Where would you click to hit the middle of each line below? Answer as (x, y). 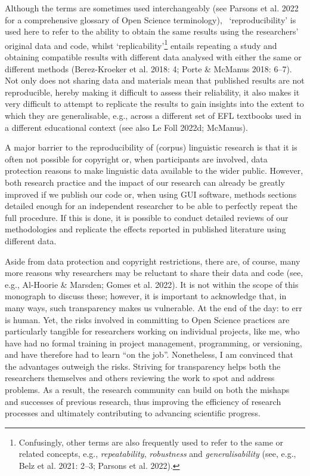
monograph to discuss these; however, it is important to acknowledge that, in (146, 296)
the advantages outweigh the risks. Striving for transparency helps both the (143, 366)
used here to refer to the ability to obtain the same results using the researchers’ (152, 31)
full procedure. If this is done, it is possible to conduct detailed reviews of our (147, 217)
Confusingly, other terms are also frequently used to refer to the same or (151, 442)
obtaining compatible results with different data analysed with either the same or (153, 57)
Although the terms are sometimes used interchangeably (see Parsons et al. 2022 (152, 8)
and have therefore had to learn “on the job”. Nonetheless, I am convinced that (149, 354)
